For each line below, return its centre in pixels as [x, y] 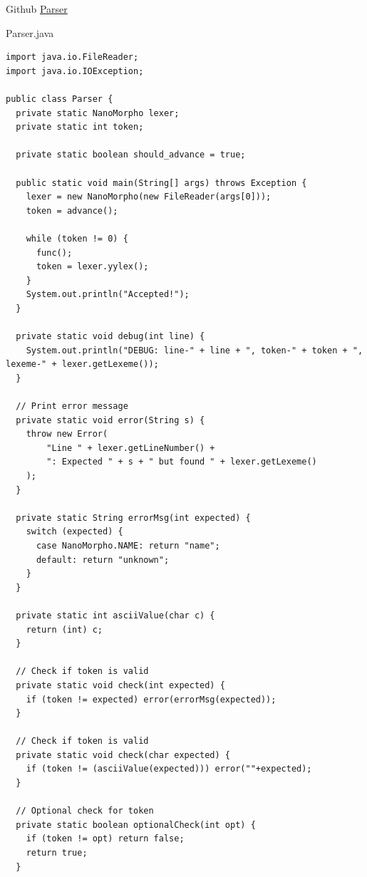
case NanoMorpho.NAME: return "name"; [128, 545]
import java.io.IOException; [75, 71]
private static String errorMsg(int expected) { [133, 518]
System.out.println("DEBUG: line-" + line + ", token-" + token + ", [195, 350]
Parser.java [30, 32]
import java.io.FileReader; [72, 57]
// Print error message [72, 406]
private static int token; [80, 127]
